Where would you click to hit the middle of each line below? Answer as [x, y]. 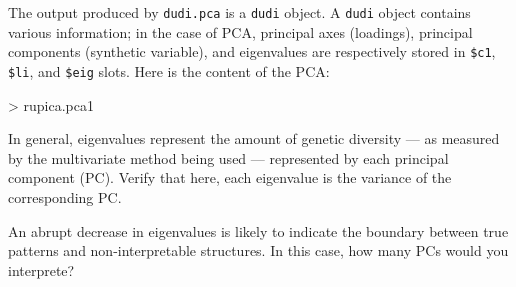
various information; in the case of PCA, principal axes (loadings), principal [240, 31]
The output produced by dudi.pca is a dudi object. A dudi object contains [239, 12]
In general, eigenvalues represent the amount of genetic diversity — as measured [254, 138]
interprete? [41, 269]
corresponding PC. [65, 196]
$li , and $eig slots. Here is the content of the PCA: [169, 70]
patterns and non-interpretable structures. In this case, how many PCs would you [258, 250]
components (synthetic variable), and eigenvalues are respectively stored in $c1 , [252, 51]
